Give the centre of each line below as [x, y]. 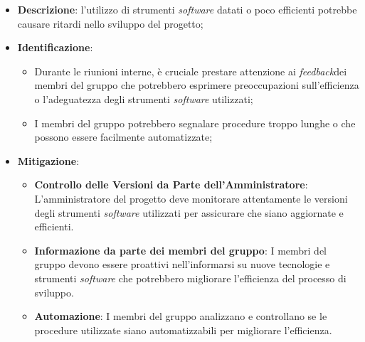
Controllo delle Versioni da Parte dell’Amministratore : [171, 185]
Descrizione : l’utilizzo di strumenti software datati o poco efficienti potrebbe [187, 9]
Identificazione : [55, 47]
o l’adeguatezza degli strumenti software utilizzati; [144, 98]
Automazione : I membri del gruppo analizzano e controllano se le [181, 316]
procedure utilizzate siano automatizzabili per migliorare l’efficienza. [183, 330]
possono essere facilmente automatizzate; [123, 137]
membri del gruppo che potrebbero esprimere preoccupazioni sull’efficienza [197, 85]
